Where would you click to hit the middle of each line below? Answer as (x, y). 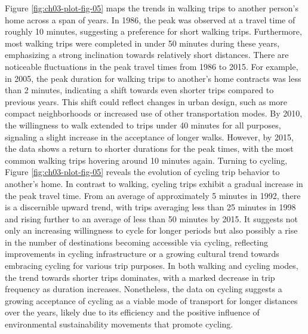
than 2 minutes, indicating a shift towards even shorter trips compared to (139, 90)
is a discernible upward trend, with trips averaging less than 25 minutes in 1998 (150, 207)
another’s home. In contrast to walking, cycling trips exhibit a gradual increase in (154, 183)
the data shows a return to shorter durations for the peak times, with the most (149, 148)
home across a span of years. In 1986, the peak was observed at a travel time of (150, 19)
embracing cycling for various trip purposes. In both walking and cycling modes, (152, 266)
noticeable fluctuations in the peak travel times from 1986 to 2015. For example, (152, 66)
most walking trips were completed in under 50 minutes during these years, (142, 43)
